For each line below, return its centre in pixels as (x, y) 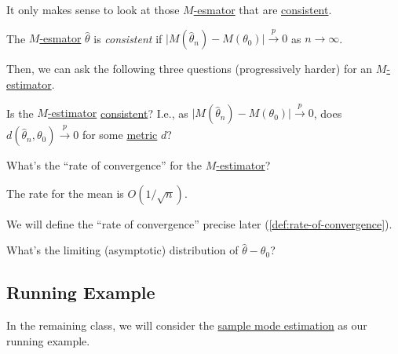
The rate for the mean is (65, 193)
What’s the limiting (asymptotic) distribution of (122, 250)
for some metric (120, 135)
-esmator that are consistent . (263, 9)
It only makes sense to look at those (93, 9)
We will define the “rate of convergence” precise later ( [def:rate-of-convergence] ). (199, 223)
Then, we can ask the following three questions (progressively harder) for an (190, 69)
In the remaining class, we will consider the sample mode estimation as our (187, 325)
